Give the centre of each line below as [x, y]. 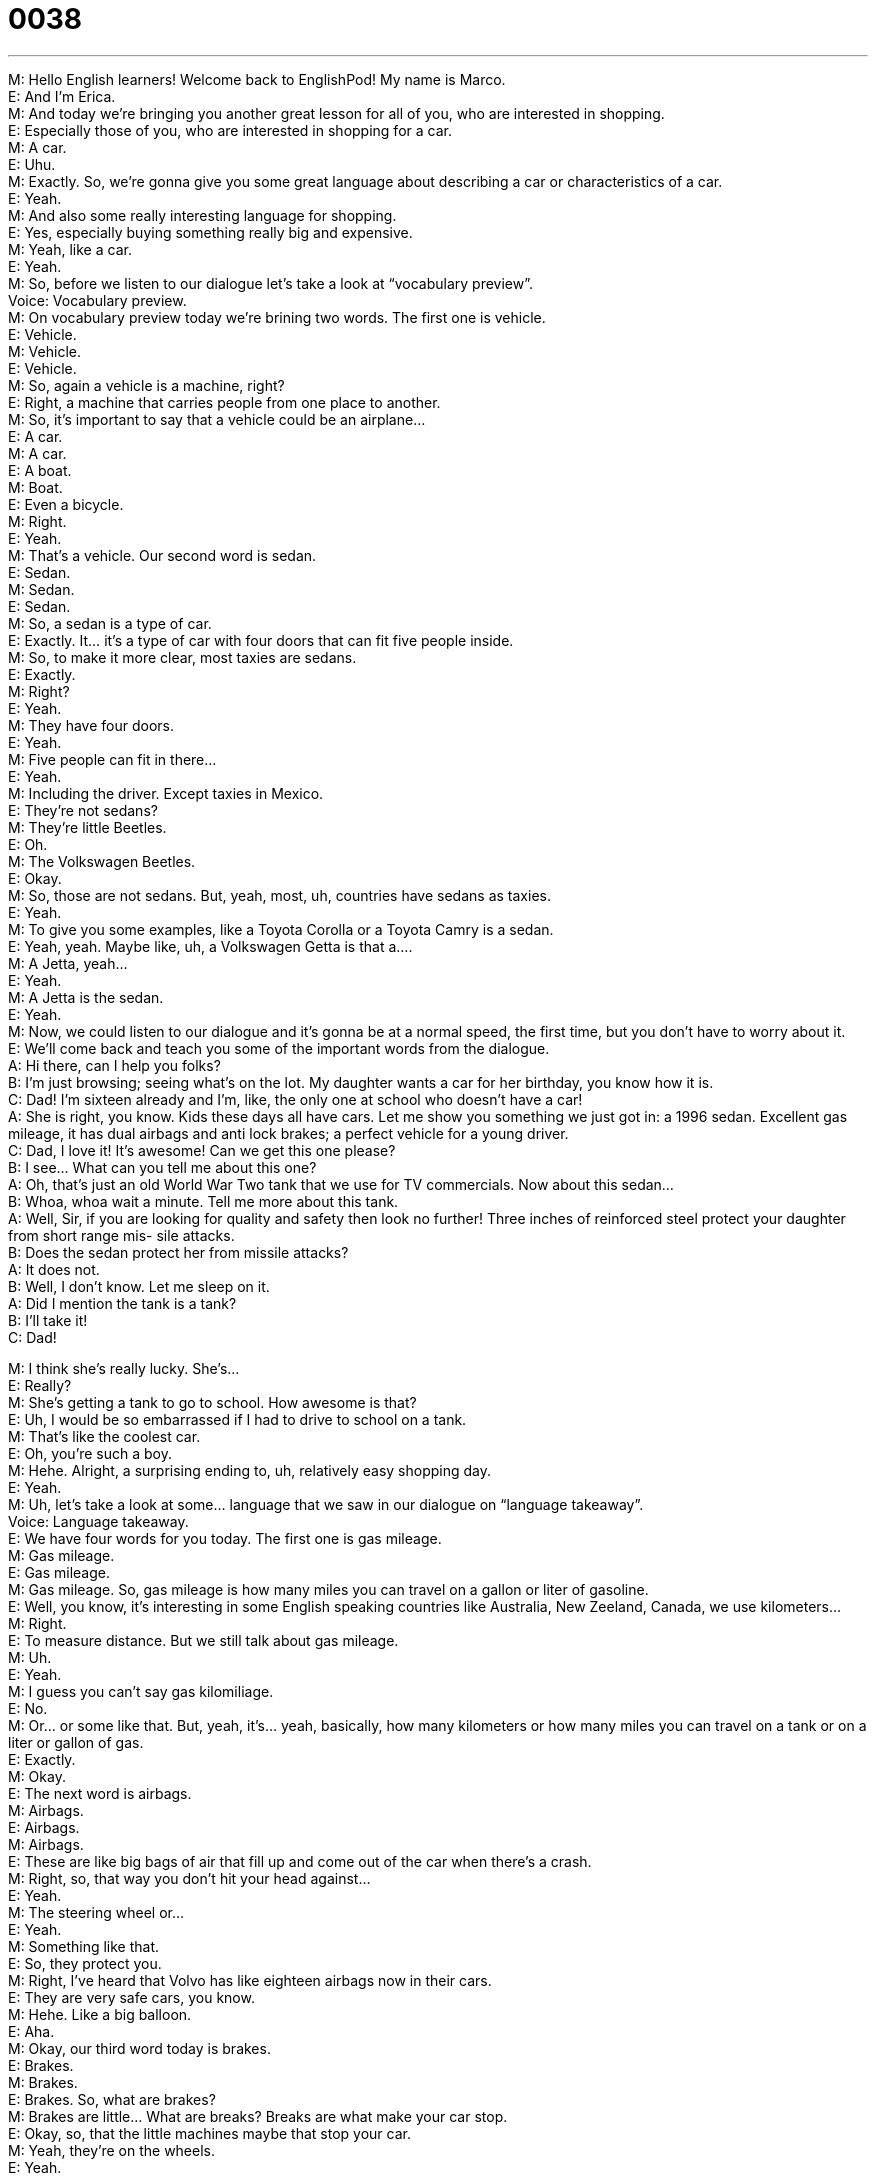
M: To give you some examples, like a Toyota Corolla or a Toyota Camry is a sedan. [281, 929]
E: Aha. [31, 2031]
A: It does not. [54, 1269]
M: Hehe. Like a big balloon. [100, 2014]
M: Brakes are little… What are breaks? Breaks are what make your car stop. [258, 2116]
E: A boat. [40, 470]
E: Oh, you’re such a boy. [90, 1453]
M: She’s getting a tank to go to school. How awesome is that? [212, 1402]
